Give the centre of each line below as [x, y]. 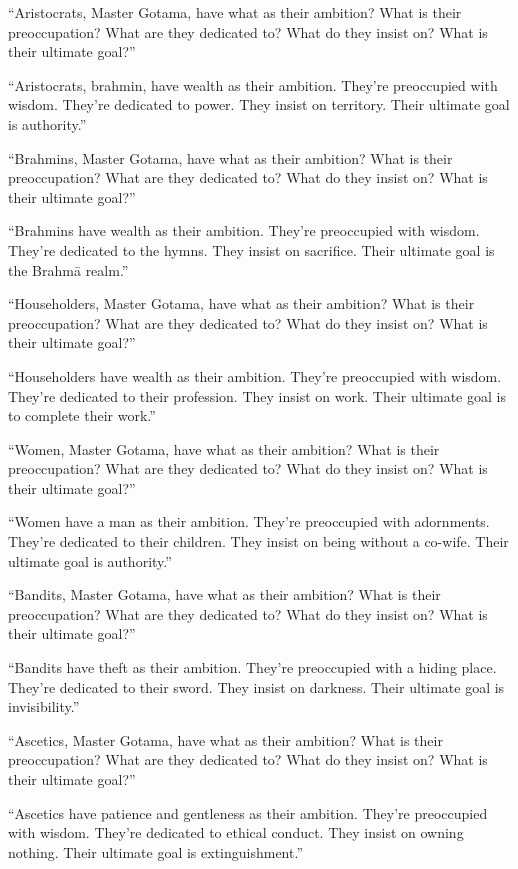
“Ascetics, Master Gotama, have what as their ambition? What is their [225, 739]
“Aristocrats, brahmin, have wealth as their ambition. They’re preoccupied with [253, 84]
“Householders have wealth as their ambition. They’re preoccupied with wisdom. [255, 375]
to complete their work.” [82, 415]
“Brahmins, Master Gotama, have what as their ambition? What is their [230, 157]
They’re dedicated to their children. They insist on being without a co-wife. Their [258, 541]
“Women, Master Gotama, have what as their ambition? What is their [224, 448]
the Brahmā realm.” [68, 269]
